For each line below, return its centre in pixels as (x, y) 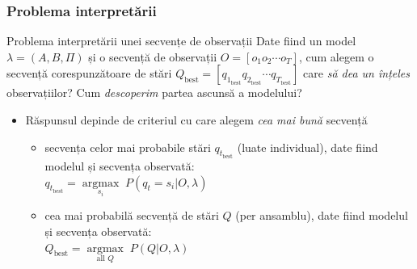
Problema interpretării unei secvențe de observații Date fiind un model (181, 41)
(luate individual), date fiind (307, 147)
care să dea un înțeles (356, 73)
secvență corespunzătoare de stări (89, 73)
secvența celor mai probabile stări (128, 147)
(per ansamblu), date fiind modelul (322, 215)
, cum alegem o (336, 56)
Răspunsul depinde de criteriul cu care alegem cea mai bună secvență (196, 120)
